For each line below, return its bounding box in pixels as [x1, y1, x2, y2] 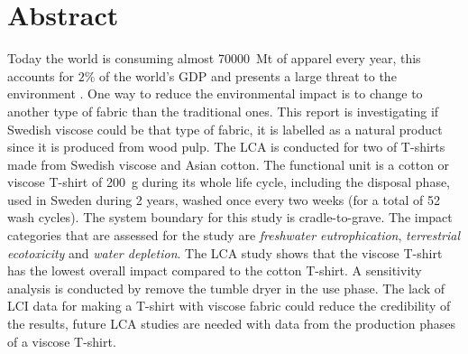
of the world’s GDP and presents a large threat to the [99, 66, 397, 85]
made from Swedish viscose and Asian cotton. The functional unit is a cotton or [7, 154, 450, 173]
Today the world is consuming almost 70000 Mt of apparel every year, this [7, 49, 421, 68]
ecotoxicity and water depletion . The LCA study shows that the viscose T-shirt [7, 243, 443, 262]
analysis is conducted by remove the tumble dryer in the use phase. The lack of [7, 278, 445, 297]
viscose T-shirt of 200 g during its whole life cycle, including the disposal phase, [7, 172, 451, 191]
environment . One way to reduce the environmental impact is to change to [7, 84, 423, 103]
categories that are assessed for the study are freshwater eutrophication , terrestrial [7, 226, 460, 245]
